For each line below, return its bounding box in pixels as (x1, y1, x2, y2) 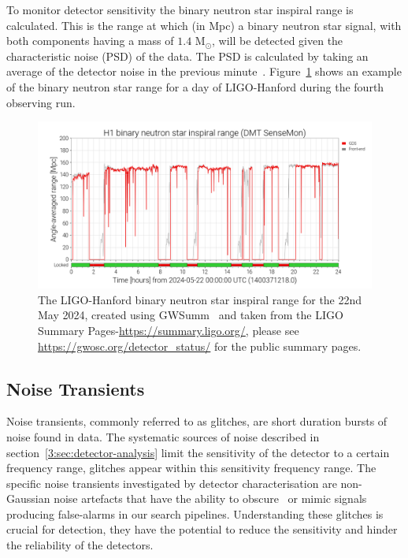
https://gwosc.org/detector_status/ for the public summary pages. (38, 337, 362, 354)
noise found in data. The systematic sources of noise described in (6, 428, 320, 445)
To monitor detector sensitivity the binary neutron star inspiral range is (6, 2, 354, 17)
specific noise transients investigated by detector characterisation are (6, 474, 337, 491)
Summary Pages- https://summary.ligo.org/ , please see (38, 322, 299, 338)
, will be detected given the (212, 32, 343, 49)
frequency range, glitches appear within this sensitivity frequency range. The (6, 459, 376, 476)
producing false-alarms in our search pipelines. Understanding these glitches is (6, 505, 384, 522)
